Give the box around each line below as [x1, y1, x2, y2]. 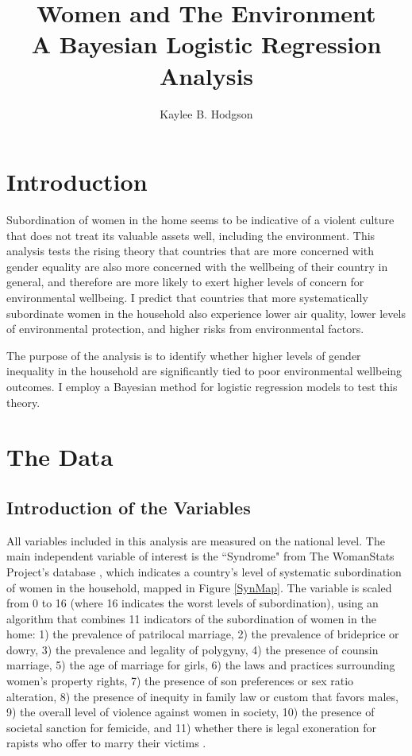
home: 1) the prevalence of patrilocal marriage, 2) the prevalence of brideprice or [6, 626, 399, 642]
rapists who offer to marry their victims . [6, 735, 206, 751]
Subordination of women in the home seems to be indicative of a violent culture [6, 211, 395, 228]
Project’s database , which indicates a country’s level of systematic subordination [6, 563, 402, 580]
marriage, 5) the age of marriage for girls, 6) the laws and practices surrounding [6, 657, 395, 673]
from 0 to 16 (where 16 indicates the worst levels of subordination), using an [6, 595, 379, 611]
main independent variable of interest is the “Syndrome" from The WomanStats [6, 548, 395, 564]
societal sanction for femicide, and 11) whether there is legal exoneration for [6, 719, 376, 735]
